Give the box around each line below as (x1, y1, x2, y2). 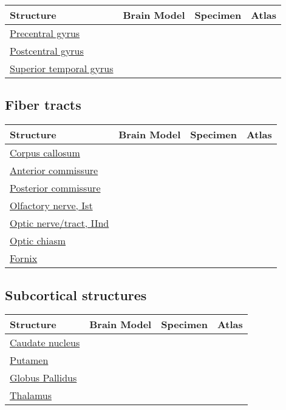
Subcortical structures (5, 285, 147, 304)
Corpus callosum (10, 146, 80, 160)
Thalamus (10, 388, 52, 403)
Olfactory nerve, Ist (10, 198, 93, 213)
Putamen (10, 353, 49, 368)
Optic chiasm (10, 234, 66, 248)
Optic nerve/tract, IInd (10, 216, 109, 230)
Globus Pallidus (10, 371, 77, 385)
